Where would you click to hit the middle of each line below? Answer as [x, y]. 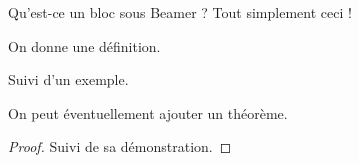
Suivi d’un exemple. [68, 79]
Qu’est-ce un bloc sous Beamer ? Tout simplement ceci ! [180, 12]
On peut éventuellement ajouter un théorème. [148, 112]
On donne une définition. [84, 45]
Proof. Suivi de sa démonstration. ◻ [120, 146]
